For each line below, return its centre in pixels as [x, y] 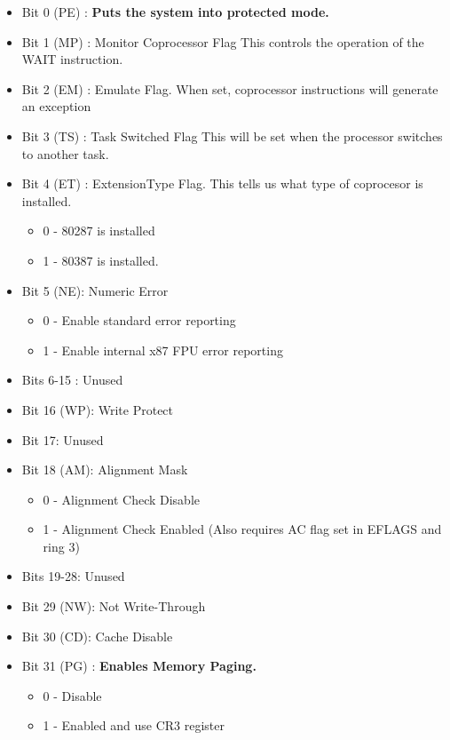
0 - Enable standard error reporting [139, 320]
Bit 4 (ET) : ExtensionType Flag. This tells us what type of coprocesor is [222, 183]
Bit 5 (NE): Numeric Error [95, 290]
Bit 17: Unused [63, 439]
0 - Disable [72, 695]
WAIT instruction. [72, 59]
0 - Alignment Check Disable [122, 499]
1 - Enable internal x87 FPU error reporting [163, 350]
